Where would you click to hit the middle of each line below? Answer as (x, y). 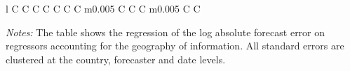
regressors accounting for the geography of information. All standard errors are (175, 46)
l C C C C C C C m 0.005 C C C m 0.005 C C (103, 8)
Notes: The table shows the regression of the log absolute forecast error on (166, 32)
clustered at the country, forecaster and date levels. (116, 59)
